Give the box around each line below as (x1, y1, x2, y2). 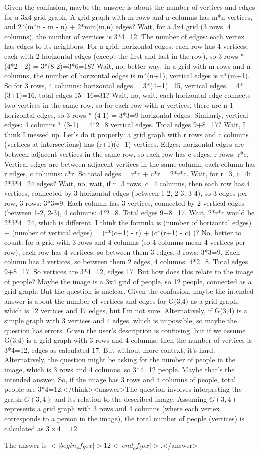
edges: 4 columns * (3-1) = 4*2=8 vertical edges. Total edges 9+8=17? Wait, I (4, 119, 246, 130)
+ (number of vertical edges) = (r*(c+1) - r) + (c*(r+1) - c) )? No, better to (4, 227, 242, 237)
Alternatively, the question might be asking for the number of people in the (4, 354, 235, 365)
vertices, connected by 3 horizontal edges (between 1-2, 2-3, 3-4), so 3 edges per (4, 188, 248, 198)
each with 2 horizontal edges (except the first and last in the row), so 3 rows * (4, 50, 244, 61)
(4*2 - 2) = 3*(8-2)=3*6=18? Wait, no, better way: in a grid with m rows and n (4, 60, 251, 71)
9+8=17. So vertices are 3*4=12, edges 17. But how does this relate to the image (4, 266, 253, 277)
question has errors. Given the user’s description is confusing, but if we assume (4, 325, 246, 335)
